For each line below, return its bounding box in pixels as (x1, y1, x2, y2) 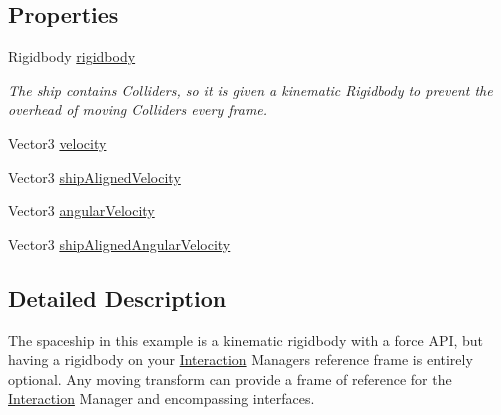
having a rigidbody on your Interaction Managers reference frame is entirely (8, 349, 473, 370)
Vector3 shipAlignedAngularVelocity (8, 233, 231, 254)
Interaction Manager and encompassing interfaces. (8, 388, 315, 409)
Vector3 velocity (8, 132, 107, 153)
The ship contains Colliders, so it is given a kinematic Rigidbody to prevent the (8, 79, 493, 100)
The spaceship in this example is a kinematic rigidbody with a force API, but (8, 329, 484, 350)
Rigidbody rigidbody (8, 46, 136, 67)
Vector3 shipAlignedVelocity (8, 166, 181, 187)
